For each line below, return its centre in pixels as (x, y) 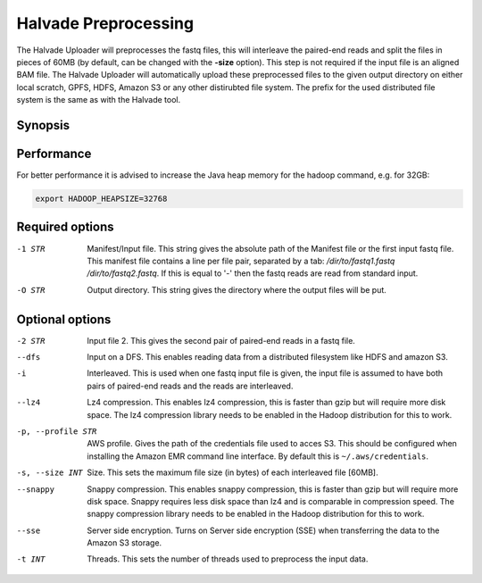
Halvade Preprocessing (105, 23)
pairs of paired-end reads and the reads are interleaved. (190, 386)
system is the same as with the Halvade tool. (99, 100)
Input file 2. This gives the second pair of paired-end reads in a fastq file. (221, 340)
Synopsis (43, 125)
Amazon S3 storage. (125, 543)
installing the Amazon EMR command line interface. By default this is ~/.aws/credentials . (258, 456)
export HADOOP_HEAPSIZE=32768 (101, 199)
